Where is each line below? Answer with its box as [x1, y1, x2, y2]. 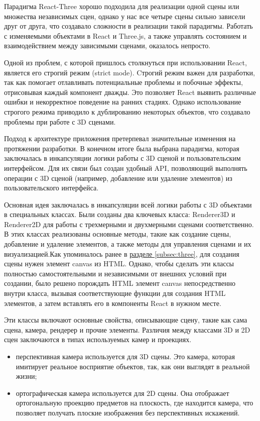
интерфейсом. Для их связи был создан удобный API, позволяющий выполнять [4, 162, 247, 173]
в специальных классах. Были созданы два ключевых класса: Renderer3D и [4, 209, 235, 220]
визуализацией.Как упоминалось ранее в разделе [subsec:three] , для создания [4, 248, 239, 259]
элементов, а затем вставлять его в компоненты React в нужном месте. [4, 297, 221, 308]
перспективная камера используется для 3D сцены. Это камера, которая [16, 351, 235, 361]
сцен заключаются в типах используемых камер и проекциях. [4, 334, 192, 345]
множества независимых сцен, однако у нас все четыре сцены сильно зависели [4, 11, 245, 21]
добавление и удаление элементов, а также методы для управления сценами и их [4, 239, 251, 249]
